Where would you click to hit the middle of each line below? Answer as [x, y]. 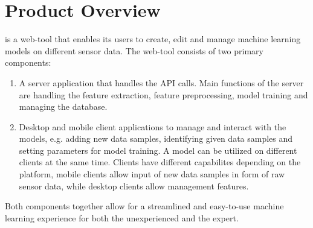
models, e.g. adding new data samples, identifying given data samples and [156, 138]
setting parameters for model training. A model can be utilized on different [158, 150]
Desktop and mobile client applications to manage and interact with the [153, 126]
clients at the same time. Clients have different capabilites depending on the [160, 162]
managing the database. [63, 106]
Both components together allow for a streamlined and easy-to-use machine [144, 206]
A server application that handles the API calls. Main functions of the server [161, 82]
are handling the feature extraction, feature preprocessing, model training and [163, 94]
